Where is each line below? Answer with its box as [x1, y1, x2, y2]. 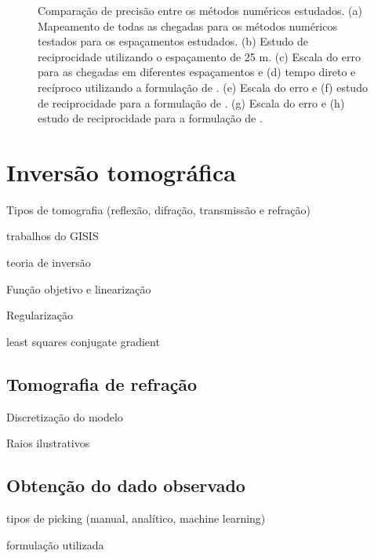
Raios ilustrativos [6, 435, 90, 451]
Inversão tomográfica [6, 155, 236, 188]
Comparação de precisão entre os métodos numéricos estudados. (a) [38, 2, 362, 18]
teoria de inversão [6, 254, 91, 271]
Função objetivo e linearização [6, 280, 151, 297]
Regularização [6, 307, 74, 323]
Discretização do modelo [6, 408, 123, 425]
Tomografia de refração [6, 371, 198, 396]
